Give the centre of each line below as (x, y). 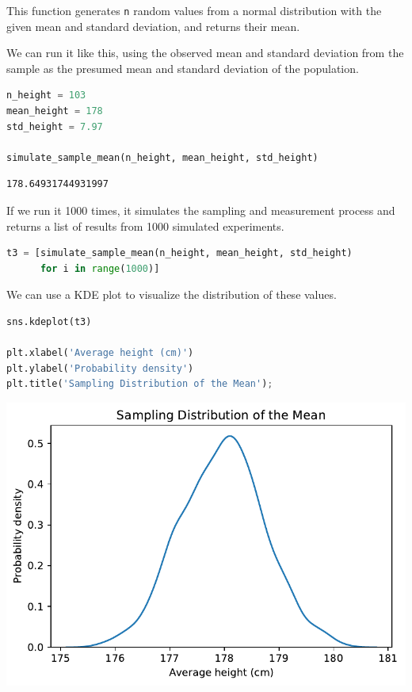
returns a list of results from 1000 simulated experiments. (145, 226)
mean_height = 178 (55, 111)
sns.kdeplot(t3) (49, 321)
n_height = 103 (46, 96)
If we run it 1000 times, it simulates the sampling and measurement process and (201, 210)
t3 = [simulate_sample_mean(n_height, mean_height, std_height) (179, 253)
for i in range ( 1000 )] (100, 268)
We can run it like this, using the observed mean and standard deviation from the (205, 53)
